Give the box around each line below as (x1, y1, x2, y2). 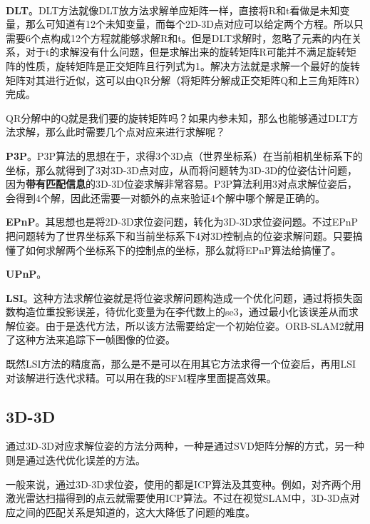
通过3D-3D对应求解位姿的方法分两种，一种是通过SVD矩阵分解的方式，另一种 (6, 438, 365, 453)
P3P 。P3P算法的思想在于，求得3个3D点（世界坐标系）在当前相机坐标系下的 (6, 148, 363, 163)
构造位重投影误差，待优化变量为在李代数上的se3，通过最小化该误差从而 (15, 304, 349, 319)
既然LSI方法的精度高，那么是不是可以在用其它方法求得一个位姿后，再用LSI (6, 356, 356, 371)
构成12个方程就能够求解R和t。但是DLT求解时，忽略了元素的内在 (50, 30, 352, 45)
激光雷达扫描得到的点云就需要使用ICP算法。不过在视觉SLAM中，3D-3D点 (6, 490, 350, 505)
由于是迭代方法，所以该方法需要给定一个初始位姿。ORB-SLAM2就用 (45, 318, 364, 333)
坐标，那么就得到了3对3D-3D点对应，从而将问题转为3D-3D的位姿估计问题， (6, 162, 358, 177)
